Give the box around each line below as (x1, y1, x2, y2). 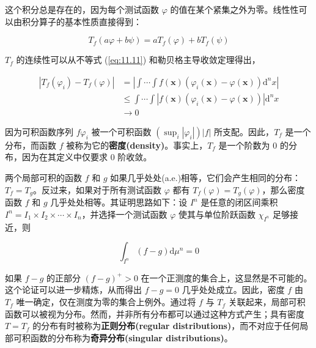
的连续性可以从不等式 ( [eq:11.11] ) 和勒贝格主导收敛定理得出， (16, 53, 260, 66)
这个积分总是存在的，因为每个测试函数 (5, 3, 159, 15)
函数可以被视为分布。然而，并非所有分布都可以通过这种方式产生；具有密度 (5, 307, 304, 320)
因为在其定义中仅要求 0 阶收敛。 (21, 150, 152, 163)
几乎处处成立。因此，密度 (182, 283, 285, 296)
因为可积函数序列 (5, 125, 73, 138)
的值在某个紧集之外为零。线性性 (170, 3, 299, 15)
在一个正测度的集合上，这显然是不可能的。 (141, 271, 312, 284)
